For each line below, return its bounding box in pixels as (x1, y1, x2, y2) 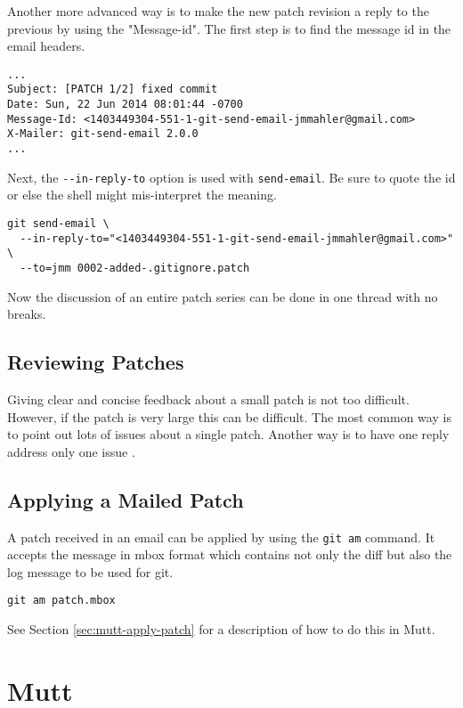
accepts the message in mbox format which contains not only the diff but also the (7, 545, 452, 564)
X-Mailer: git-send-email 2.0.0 (7, 127, 199, 141)
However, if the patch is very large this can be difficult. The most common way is (7, 407, 451, 426)
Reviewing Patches (7, 348, 184, 376)
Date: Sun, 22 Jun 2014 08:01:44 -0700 (7, 98, 243, 111)
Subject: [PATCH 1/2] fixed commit (7, 83, 218, 96)
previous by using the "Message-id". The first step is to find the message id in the (7, 19, 451, 37)
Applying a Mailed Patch (7, 485, 244, 513)
